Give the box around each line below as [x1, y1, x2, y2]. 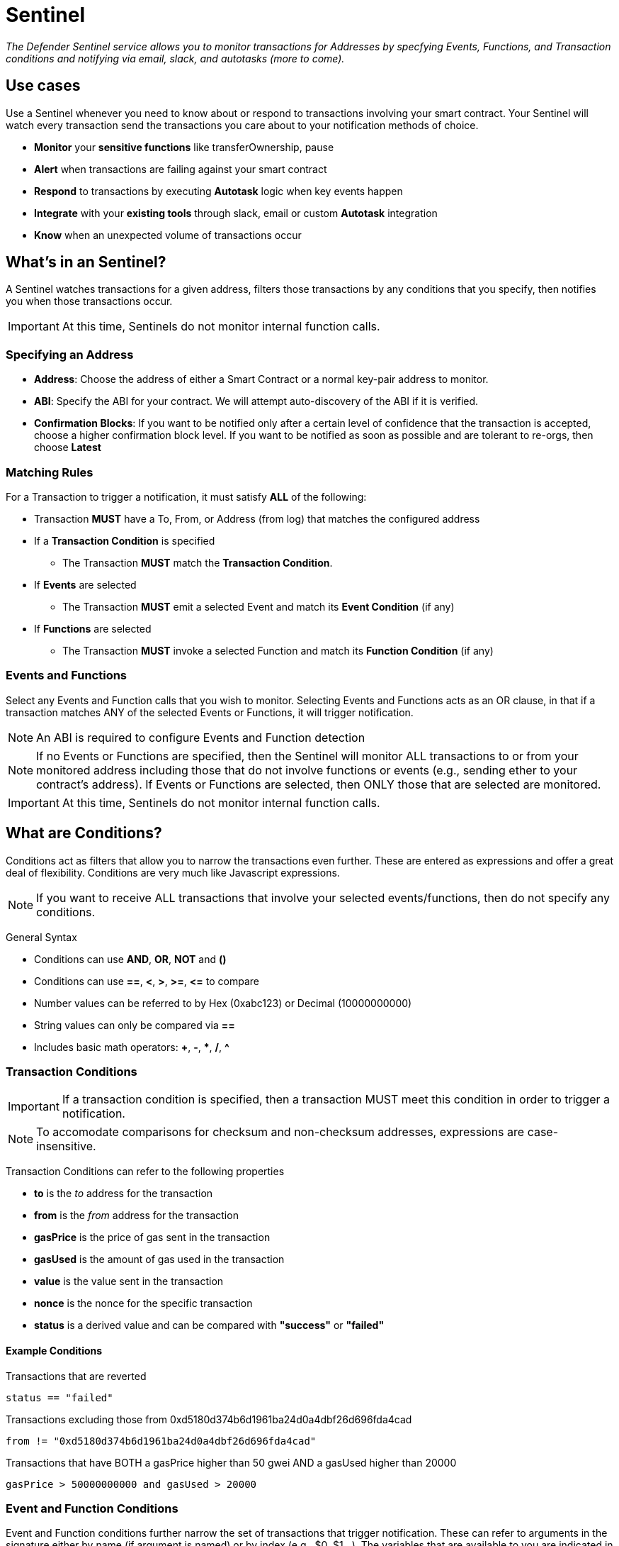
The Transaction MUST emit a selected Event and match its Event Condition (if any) [62, 600, 455, 613]
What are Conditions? [6, 824, 162, 842]
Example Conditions [6, 1344, 103, 1357]
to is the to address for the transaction [34, 1187, 213, 1200]
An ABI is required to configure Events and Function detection [36, 730, 365, 745]
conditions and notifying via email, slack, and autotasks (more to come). [6, 52, 345, 65]
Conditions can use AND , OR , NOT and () [34, 952, 227, 965]
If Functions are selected [34, 622, 152, 635]
